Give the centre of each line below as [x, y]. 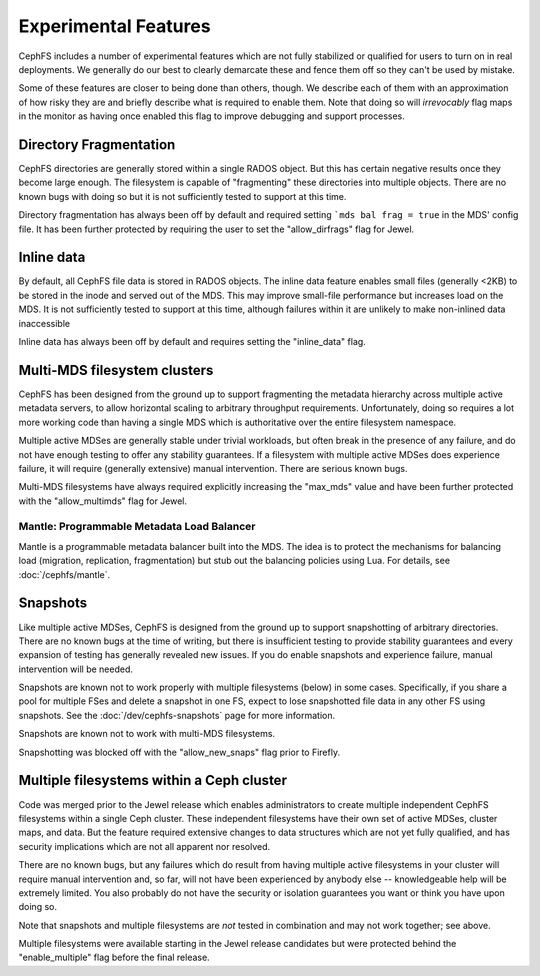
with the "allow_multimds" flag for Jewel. [103, 501]
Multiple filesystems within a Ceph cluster [152, 780]
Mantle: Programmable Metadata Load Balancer [137, 527]
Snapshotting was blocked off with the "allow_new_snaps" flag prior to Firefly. [179, 752]
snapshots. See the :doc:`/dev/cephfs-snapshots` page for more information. [177, 715]
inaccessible [44, 323]
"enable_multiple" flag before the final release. [114, 957]
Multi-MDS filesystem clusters [116, 370]
